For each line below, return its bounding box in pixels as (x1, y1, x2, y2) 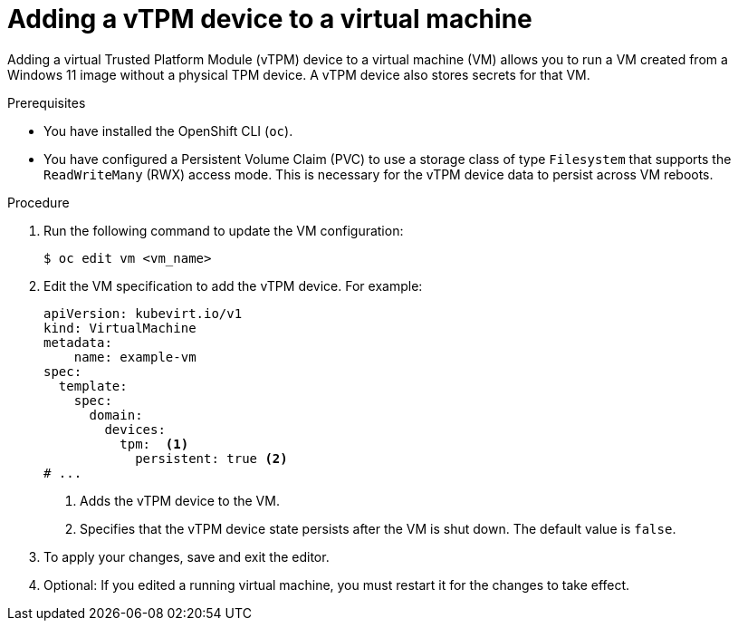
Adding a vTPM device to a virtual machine (7, 4, 532, 34)
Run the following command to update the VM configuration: (43, 222, 404, 238)
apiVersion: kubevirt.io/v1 (43, 305, 243, 321)
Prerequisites (7, 94, 86, 111)
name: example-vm (73, 349, 196, 364)
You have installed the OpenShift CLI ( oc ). (43, 122, 293, 139)
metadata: (43, 334, 112, 350)
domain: (89, 407, 143, 422)
